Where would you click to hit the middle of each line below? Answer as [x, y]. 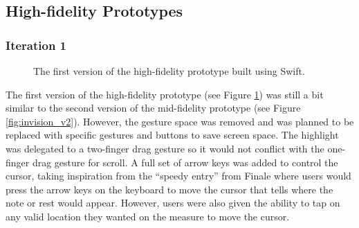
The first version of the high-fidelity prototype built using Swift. [169, 71]
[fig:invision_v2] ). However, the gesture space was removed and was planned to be [180, 121]
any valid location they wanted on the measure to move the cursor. [148, 216]
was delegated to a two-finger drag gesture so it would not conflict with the [165, 148]
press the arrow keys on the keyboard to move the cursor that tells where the [169, 189]
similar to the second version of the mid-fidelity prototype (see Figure [153, 108]
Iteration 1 [36, 45]
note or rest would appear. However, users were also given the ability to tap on [173, 203]
